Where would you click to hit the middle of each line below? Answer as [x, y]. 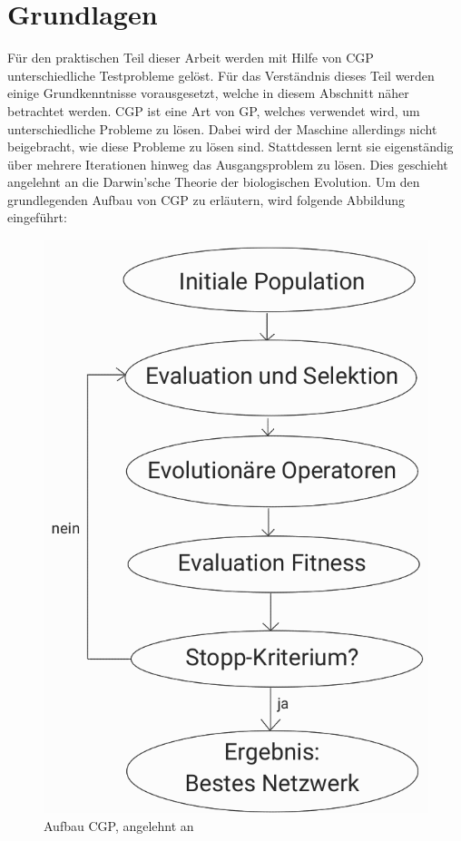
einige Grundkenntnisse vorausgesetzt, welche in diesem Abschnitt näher [208, 93]
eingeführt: [37, 217]
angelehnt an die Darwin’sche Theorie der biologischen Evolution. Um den [214, 182]
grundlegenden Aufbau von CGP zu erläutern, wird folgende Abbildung [206, 199]
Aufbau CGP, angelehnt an [119, 826]
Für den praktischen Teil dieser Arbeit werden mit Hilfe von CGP [191, 58]
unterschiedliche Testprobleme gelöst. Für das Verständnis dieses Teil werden [221, 75]
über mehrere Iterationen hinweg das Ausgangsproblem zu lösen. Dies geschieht [228, 164]
